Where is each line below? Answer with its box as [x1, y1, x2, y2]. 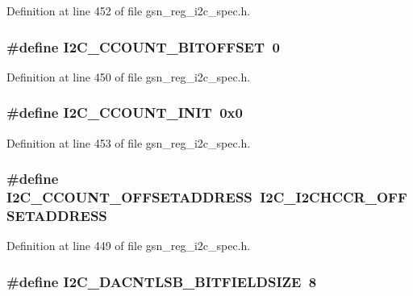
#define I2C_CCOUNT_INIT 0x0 [6, 102, 243, 123]
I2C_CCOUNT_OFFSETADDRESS [6, 187, 252, 207]
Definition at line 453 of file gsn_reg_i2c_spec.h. [6, 134, 251, 151]
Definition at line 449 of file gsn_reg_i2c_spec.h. [6, 237, 251, 254]
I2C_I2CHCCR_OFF [260, 187, 407, 207]
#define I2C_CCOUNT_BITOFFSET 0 [6, 36, 280, 56]
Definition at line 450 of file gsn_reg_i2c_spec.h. [6, 68, 251, 85]
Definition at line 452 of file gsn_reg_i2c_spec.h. [6, 2, 251, 19]
